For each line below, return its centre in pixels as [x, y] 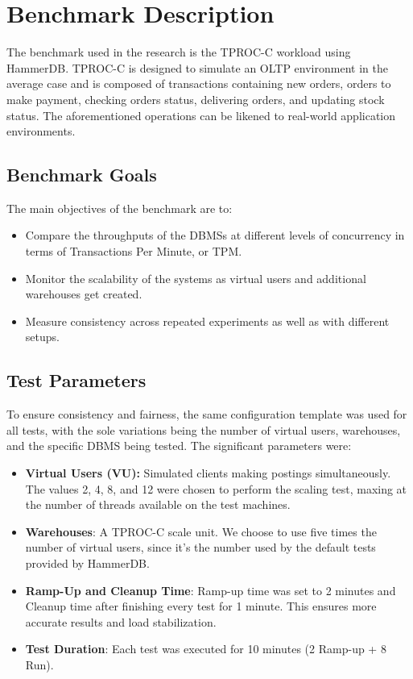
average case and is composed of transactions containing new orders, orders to [199, 83]
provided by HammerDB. [87, 563]
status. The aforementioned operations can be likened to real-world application [201, 115]
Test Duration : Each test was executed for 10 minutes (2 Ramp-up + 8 [206, 649]
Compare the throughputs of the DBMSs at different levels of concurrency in [215, 235]
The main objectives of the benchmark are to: [120, 208]
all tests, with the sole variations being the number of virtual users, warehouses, [204, 429]
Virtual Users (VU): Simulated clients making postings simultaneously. [208, 473]
